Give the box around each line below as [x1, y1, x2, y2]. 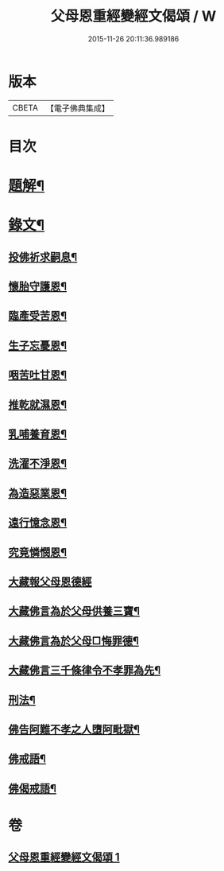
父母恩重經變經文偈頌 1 [8, 850, 121, 864]
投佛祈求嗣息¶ [8, 250, 78, 263]
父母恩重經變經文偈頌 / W [50, 7, 217, 25]
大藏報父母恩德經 [8, 574, 92, 589]
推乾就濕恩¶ [8, 398, 68, 411]
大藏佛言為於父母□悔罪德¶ [8, 634, 139, 647]
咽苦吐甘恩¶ [8, 368, 68, 382]
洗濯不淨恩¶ [8, 457, 68, 470]
